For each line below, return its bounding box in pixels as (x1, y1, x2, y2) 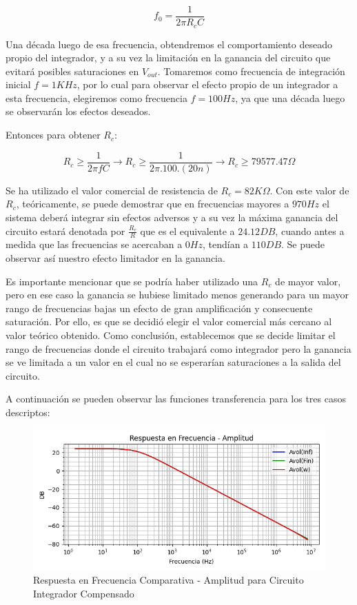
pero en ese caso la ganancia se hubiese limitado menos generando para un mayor (6, 287, 349, 302)
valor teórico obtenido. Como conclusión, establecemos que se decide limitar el (6, 327, 336, 342)
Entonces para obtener (6, 127, 101, 142)
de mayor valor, (275, 274, 341, 288)
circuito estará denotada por (6, 223, 125, 238)
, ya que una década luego (235, 90, 345, 105)
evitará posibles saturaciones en (6, 63, 139, 78)
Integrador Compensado (33, 586, 134, 600)
